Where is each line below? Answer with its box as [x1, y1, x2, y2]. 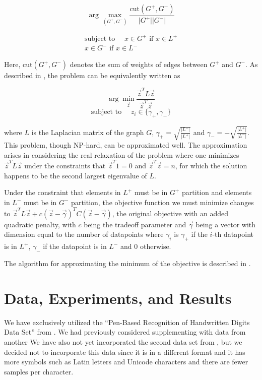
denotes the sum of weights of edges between [70, 59, 208, 70]
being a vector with [195, 219, 256, 229]
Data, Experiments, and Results [4, 287, 232, 308]
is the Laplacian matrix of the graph [31, 126, 144, 137]
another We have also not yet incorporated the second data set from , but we [4, 336, 242, 347]
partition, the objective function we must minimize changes [71, 197, 254, 207]
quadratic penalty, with [4, 219, 76, 229]
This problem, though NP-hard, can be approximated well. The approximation [4, 140, 247, 150]
